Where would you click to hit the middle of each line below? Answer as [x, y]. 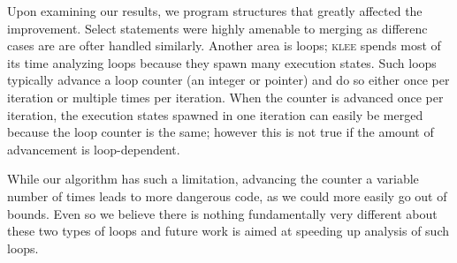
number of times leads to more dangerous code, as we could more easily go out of [227, 195]
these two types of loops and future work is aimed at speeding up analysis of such [228, 231]
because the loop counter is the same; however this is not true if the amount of [221, 132]
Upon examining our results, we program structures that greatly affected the [215, 11]
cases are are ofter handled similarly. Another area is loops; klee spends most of [224, 45]
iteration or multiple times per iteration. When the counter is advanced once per [225, 97]
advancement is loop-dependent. [94, 149]
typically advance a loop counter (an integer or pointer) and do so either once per [228, 80]
